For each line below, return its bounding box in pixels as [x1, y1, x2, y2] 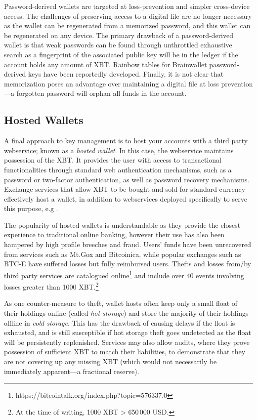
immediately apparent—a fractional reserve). [4, 366, 139, 376]
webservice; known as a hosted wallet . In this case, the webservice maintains [4, 145, 234, 155]
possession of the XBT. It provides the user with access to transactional [4, 155, 222, 165]
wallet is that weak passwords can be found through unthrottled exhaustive [4, 40, 232, 50]
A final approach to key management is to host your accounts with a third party [4, 135, 248, 146]
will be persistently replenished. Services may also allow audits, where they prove [4, 336, 250, 347]
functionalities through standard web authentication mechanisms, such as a [4, 164, 232, 174]
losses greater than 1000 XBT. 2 [4, 280, 99, 292]
